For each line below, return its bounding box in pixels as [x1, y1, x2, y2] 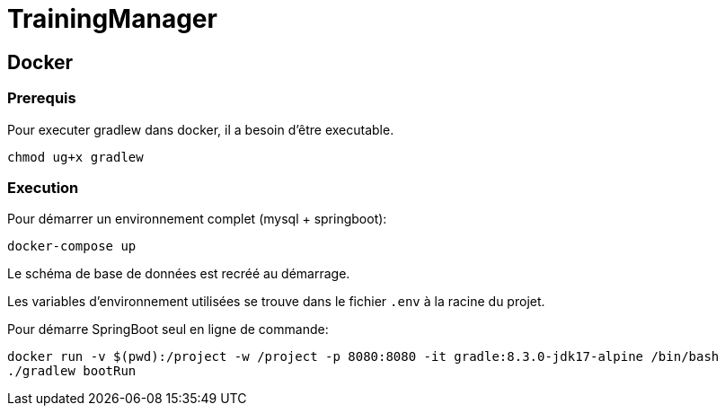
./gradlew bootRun [7, 364, 137, 379]
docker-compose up [7, 239, 137, 254]
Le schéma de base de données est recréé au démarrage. [7, 266, 350, 282]
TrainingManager [7, 4, 217, 34]
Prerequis [7, 89, 76, 108]
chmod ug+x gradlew [7, 149, 144, 164]
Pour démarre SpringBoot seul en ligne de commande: [7, 321, 329, 338]
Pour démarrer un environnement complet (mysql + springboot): [7, 211, 387, 227]
